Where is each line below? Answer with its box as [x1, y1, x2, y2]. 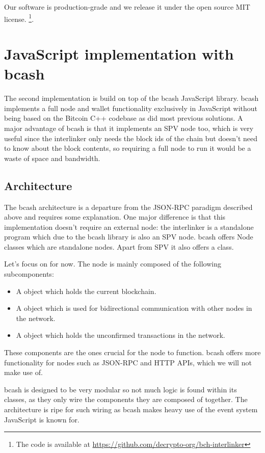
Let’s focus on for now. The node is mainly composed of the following [4, 258, 221, 269]
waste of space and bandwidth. [4, 152, 100, 163]
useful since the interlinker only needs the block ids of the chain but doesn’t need [4, 132, 258, 143]
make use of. [4, 367, 43, 378]
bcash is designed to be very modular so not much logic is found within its [4, 384, 237, 394]
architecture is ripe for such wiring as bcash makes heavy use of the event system [4, 404, 258, 415]
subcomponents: [4, 269, 54, 279]
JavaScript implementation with [4, 43, 234, 64]
